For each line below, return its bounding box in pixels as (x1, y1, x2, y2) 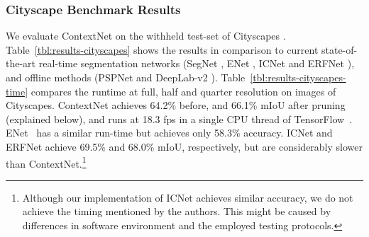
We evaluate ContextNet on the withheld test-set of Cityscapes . (6, 28, 286, 43)
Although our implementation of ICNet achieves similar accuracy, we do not (22, 190, 353, 204)
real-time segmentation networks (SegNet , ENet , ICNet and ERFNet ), (38, 56, 355, 71)
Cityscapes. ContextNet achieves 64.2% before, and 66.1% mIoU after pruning (6, 98, 346, 112)
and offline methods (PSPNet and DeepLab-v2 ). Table (6, 70, 246, 84)
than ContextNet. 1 (6, 154, 87, 170)
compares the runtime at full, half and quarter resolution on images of (31, 83, 336, 98)
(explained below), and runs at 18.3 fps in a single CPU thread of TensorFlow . (6, 111, 353, 126)
